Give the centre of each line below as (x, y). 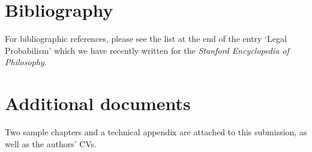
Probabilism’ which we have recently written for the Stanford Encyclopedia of (147, 50)
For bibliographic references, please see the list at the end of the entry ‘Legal (146, 39)
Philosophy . (26, 62)
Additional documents (98, 103)
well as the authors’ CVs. (51, 143)
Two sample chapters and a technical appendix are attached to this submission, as (156, 132)
